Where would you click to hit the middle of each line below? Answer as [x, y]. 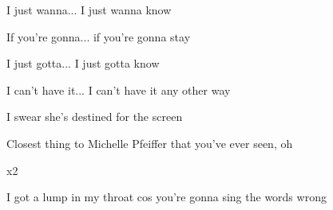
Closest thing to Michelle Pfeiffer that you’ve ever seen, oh [150, 143]
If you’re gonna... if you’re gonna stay [99, 36]
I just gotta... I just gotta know [83, 63]
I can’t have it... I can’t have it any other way [119, 89]
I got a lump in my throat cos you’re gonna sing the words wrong [166, 197]
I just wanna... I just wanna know [89, 10]
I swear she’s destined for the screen [95, 117]
